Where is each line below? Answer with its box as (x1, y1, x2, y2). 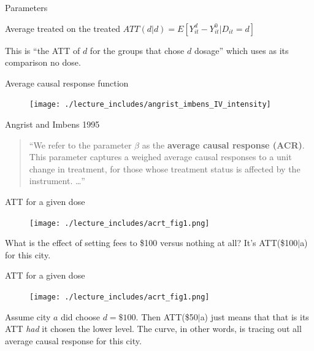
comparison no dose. (5, 56, 81, 69)
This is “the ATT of (5, 44, 80, 56)
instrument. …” (29, 174, 85, 187)
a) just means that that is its (200, 310, 309, 323)
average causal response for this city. (5, 334, 142, 347)
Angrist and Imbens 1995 (5, 118, 100, 131)
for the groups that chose (90, 44, 185, 56)
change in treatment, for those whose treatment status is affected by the (29, 162, 301, 175)
